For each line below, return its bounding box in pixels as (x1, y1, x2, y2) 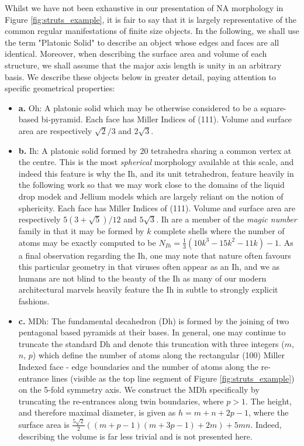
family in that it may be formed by (18, 225, 144, 237)
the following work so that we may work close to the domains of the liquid (18, 179, 285, 191)
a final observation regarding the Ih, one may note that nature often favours (18, 249, 291, 261)
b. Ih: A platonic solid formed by (18, 144, 137, 156)
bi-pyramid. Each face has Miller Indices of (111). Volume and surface (41, 113, 292, 125)
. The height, (245, 394, 292, 407)
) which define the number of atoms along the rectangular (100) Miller (32, 349, 285, 361)
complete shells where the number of (154, 225, 285, 237)
